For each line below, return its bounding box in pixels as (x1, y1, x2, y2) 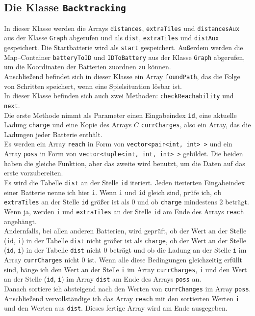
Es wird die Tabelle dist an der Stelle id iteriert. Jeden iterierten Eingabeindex (4, 177, 245, 187)
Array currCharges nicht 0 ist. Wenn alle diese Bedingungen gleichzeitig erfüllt (4, 255, 242, 265)
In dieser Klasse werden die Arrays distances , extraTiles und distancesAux (4, 23, 240, 33)
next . (4, 100, 20, 110)
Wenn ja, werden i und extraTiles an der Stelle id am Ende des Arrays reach (4, 206, 244, 216)
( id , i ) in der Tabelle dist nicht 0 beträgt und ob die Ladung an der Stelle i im (4, 245, 247, 255)
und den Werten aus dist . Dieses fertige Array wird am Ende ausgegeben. (4, 303, 228, 313)
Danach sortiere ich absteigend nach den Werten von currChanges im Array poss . (4, 284, 251, 294)
